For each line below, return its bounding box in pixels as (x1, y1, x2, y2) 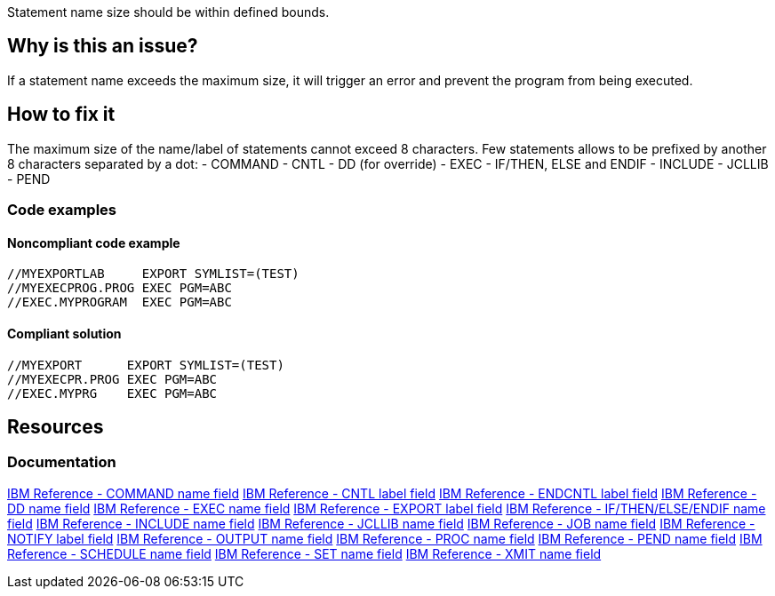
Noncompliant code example (7, 234, 180, 250)
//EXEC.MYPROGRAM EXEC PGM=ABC (7, 295, 232, 310)
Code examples (7, 201, 117, 219)
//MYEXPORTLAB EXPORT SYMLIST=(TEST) (7, 266, 300, 282)
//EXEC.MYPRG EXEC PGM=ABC (7, 385, 218, 401)
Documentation (7, 453, 116, 472)
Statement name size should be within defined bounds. (7, 4, 330, 20)
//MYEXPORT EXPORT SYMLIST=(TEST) (7, 357, 284, 372)
